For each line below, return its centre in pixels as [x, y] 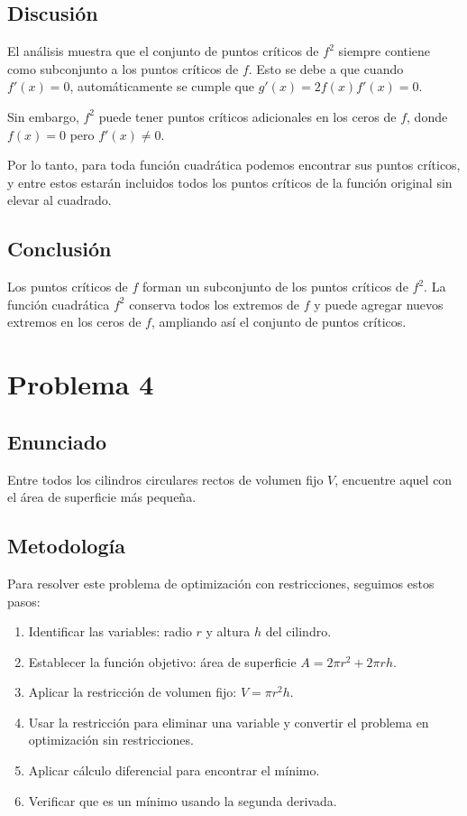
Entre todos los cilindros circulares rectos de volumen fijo [165, 479]
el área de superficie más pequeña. [102, 497]
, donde [427, 116]
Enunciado [57, 441]
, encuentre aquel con [394, 479]
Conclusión [60, 249]
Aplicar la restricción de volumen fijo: [133, 692]
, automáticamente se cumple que [162, 86]
